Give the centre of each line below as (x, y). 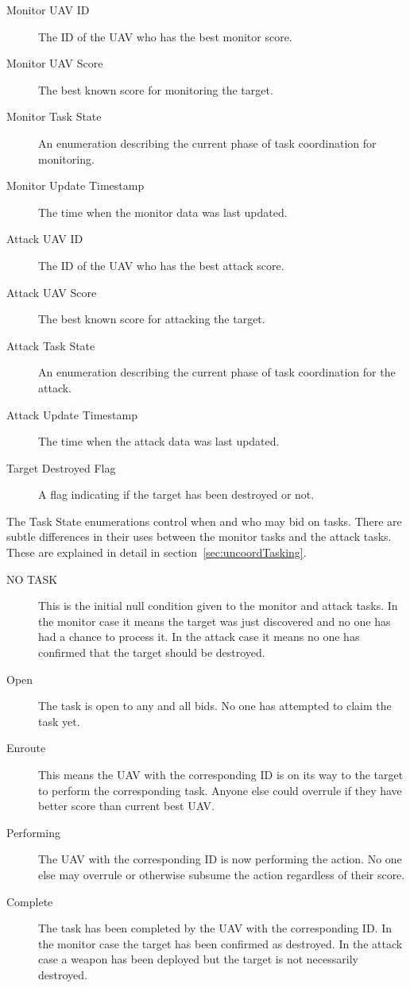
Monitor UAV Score (55, 63)
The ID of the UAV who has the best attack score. (161, 265)
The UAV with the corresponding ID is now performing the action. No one (220, 859)
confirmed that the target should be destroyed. (152, 652)
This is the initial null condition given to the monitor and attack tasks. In (218, 606)
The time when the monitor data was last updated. (163, 212)
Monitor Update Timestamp (75, 185)
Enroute (26, 748)
